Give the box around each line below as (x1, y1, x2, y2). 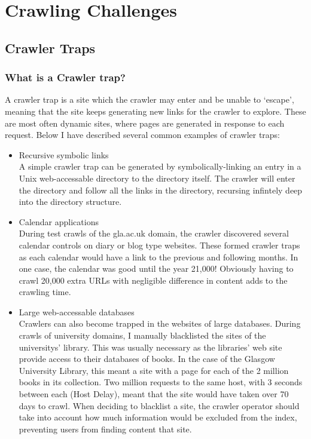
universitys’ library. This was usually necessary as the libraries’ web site (19, 340, 282, 353)
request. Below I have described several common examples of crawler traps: (5, 128, 280, 141)
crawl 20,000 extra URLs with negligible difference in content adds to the (19, 274, 288, 286)
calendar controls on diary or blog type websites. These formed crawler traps (19, 238, 300, 251)
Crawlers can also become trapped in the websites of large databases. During (19, 317, 301, 330)
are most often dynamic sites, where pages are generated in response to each (5, 116, 285, 129)
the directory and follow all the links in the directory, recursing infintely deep (19, 183, 303, 196)
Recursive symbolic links (19, 148, 109, 161)
